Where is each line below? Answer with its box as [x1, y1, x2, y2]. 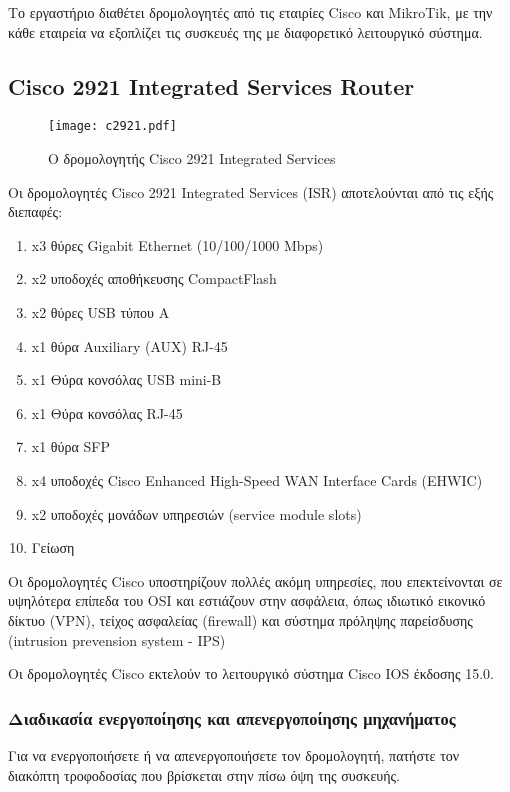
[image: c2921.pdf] [48, 119, 177, 134]
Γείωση [31, 537, 75, 558]
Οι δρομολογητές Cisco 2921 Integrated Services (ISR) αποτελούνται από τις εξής [8, 181, 494, 202]
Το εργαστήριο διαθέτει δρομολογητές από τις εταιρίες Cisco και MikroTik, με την [8, 2, 493, 22]
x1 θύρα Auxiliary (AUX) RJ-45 [31, 335, 228, 356]
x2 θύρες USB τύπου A [31, 302, 170, 323]
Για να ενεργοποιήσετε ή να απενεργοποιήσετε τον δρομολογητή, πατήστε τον [8, 744, 460, 765]
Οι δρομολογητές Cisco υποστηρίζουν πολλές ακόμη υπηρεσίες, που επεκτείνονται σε [8, 570, 503, 591]
